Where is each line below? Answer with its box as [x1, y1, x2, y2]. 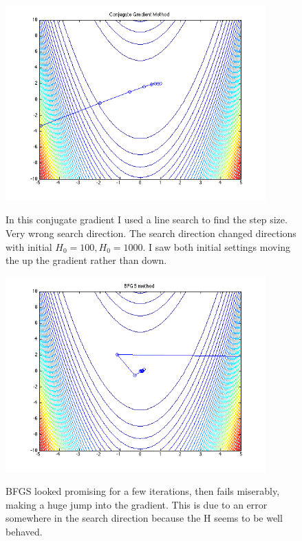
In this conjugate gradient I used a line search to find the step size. [6, 212, 288, 227]
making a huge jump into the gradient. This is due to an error [6, 497, 268, 511]
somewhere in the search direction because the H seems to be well [6, 511, 283, 525]
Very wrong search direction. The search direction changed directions [6, 225, 296, 240]
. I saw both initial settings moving [142, 239, 291, 254]
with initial [6, 239, 52, 254]
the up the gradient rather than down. [6, 253, 167, 267]
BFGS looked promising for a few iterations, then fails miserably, [6, 484, 280, 498]
